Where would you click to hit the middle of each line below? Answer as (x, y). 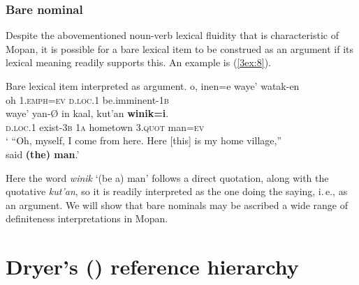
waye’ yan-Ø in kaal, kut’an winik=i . (87, 113)
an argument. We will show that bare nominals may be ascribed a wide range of (177, 205)
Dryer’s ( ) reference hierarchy (152, 267)
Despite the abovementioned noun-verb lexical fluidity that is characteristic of (172, 35)
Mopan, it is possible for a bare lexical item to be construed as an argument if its (179, 48)
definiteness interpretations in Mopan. (87, 218)
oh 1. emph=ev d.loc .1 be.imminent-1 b (87, 99)
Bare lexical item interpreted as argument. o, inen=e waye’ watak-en (153, 86)
